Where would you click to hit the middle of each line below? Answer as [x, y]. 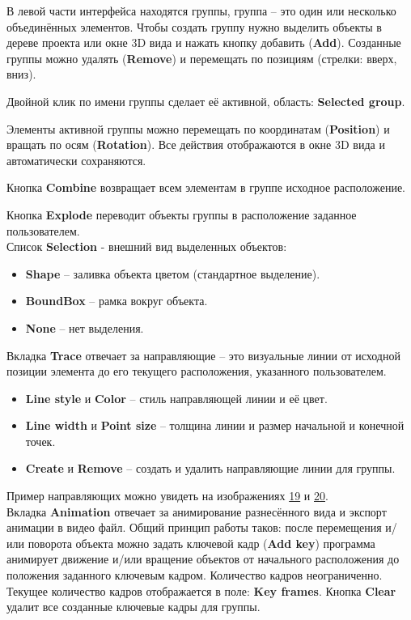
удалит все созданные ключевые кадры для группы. [133, 607]
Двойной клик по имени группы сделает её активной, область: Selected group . [206, 101]
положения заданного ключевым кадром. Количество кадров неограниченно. [195, 575]
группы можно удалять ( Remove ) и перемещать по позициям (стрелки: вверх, [202, 58]
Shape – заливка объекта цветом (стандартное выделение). [173, 273]
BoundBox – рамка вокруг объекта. [117, 301]
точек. [40, 441]
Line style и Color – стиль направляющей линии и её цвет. [176, 398]
